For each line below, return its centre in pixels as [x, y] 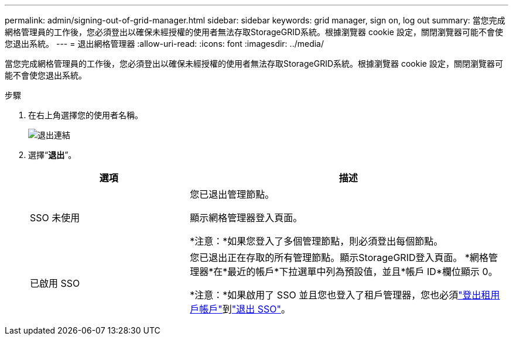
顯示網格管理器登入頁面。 [246, 218]
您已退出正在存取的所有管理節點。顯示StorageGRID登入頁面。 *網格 [339, 257]
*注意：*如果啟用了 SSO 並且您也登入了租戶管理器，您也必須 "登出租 [340, 295]
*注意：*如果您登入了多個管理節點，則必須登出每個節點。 [317, 241]
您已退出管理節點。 [232, 194]
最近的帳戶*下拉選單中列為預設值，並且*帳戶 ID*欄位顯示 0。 [362, 272]
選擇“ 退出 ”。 [52, 155]
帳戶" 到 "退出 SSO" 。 [245, 309]
